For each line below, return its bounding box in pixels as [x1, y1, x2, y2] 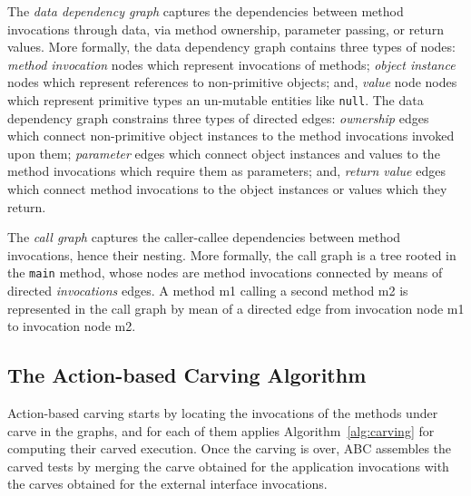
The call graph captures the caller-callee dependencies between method [7, 228, 401, 247]
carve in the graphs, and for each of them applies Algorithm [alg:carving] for [7, 421, 435, 440]
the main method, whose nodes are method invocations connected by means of [7, 263, 443, 282]
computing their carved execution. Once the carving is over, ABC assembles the [7, 439, 452, 458]
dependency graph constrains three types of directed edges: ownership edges [7, 108, 429, 127]
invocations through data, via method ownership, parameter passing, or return [7, 19, 444, 38]
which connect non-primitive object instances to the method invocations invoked [7, 126, 455, 145]
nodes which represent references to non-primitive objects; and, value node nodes [7, 73, 457, 92]
